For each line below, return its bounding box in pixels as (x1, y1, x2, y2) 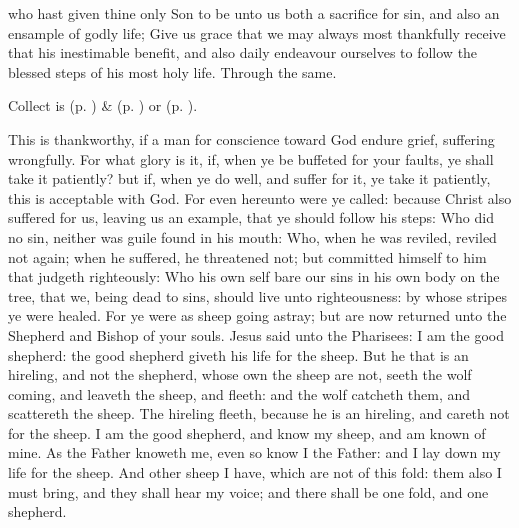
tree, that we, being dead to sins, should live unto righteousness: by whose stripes (8, 285, 507, 306)
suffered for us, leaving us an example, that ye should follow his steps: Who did (8, 207, 494, 228)
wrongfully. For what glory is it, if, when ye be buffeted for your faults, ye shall (8, 148, 494, 169)
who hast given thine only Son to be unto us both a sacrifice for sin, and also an (8, 3, 500, 23)
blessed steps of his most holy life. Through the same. (8, 61, 337, 82)
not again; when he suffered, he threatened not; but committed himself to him (8, 246, 487, 267)
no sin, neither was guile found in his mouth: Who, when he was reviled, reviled (8, 226, 497, 247)
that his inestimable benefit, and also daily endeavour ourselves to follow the (8, 42, 478, 63)
